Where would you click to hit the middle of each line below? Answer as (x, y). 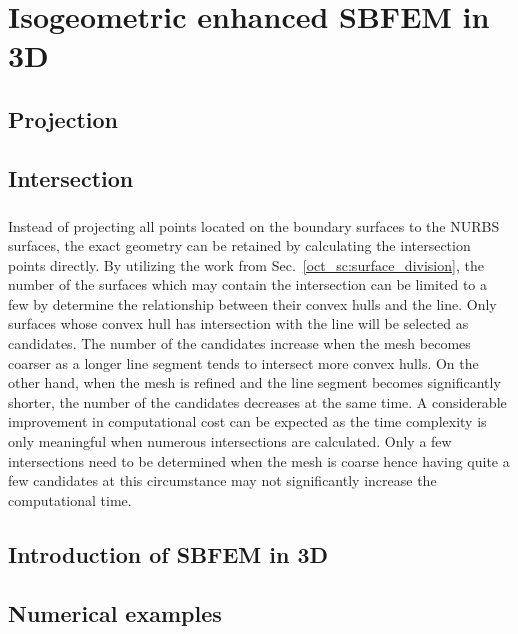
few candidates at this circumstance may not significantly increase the (222, 480)
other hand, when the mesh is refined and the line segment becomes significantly (254, 382)
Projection (63, 118)
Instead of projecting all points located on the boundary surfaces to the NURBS (254, 225)
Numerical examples (115, 612)
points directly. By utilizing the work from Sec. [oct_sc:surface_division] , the (246, 264)
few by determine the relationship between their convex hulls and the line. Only (252, 303)
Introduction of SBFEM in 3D (168, 553)
